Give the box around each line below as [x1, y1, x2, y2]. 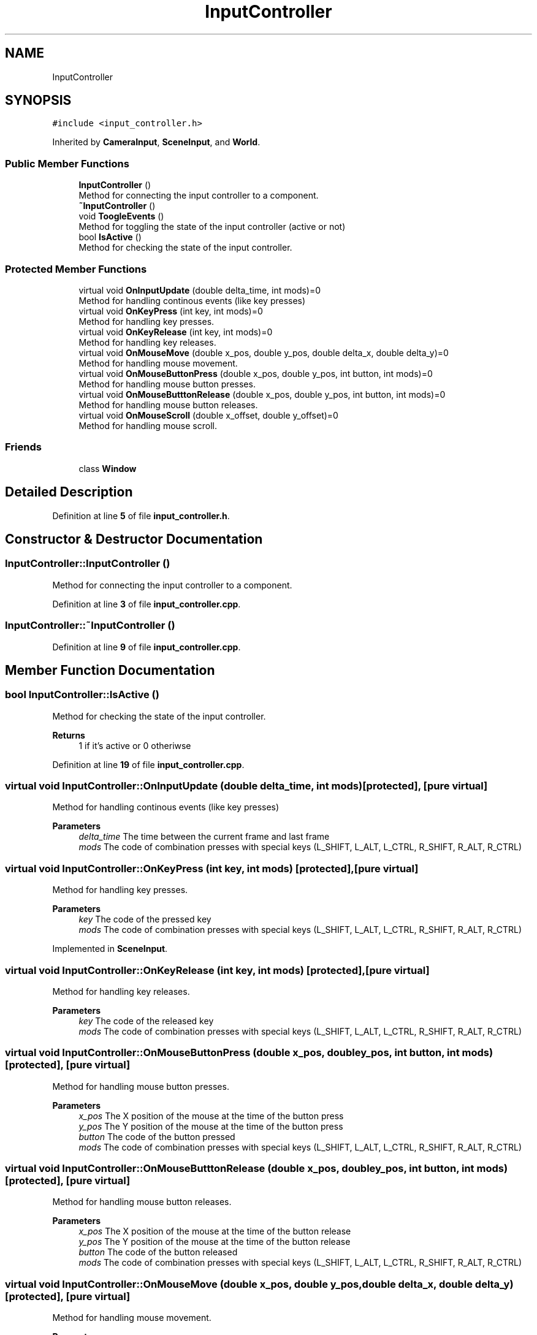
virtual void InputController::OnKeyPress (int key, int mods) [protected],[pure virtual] [5, 862, 419, 875]
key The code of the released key [78, 1015, 214, 1026]
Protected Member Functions [5, 262, 147, 275]
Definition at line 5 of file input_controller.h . [52, 510, 230, 521]
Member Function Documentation [5, 662, 215, 678]
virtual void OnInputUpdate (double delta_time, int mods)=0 [78, 284, 321, 295]
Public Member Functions [5, 157, 129, 170]
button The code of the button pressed [78, 1131, 235, 1142]
